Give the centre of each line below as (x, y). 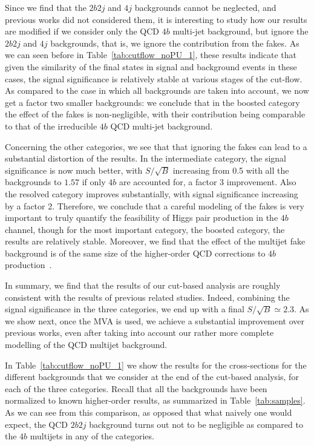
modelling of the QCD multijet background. (86, 345)
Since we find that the (46, 7)
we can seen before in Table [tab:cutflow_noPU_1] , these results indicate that (151, 55)
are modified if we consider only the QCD (82, 31)
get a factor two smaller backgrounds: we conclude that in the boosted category (152, 102)
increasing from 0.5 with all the (231, 170)
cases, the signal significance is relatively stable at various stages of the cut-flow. (154, 78)
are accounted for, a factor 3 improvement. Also (208, 182)
